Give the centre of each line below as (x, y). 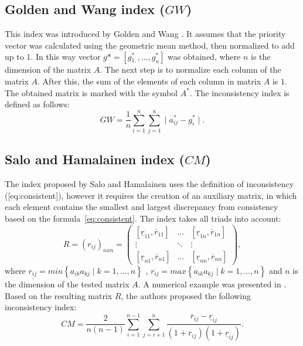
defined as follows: (37, 104)
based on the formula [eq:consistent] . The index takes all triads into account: (143, 218)
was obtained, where (204, 57)
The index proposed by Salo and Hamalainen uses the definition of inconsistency (149, 184)
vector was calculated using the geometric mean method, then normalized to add (150, 45)
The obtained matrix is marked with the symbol (91, 92)
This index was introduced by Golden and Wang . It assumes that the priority (145, 34)
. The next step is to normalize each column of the (190, 69)
